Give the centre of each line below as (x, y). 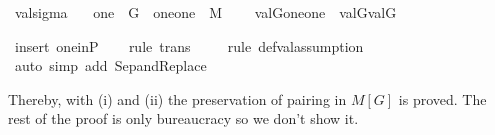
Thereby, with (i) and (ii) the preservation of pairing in (177, 98)
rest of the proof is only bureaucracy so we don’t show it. (183, 118)
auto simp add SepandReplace (110, 65)
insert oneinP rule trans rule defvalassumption (189, 45)
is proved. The (442, 98)
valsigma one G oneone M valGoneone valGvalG (205, 12)
